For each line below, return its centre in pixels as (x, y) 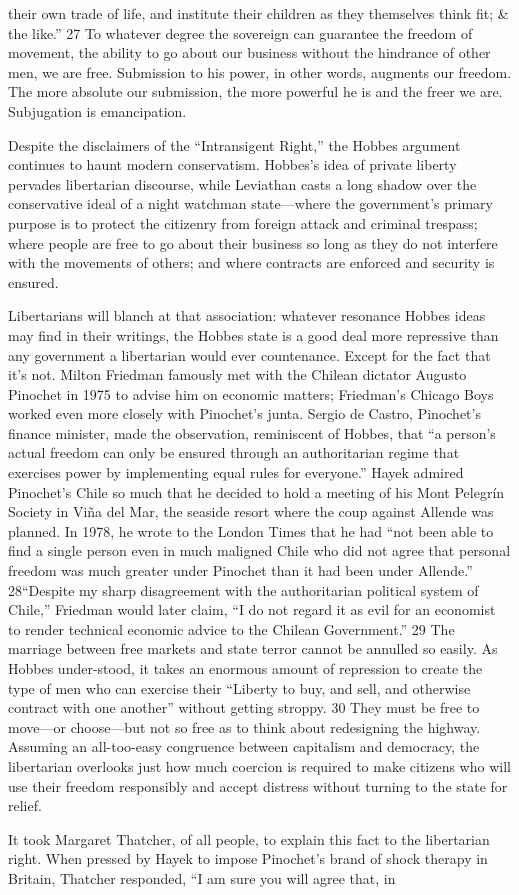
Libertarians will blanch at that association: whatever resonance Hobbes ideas (247, 315)
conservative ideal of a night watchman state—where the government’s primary (250, 203)
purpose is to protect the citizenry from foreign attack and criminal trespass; (243, 222)
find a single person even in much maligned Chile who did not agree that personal (259, 550)
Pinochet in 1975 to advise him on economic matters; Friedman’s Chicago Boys (251, 393)
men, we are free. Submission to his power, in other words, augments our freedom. (260, 71)
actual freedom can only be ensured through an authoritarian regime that (234, 452)
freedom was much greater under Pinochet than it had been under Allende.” (240, 570)
